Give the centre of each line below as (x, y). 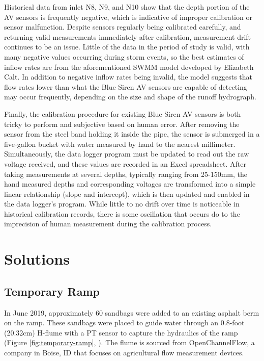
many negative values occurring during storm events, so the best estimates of (124, 56)
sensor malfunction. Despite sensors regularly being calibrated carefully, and (123, 27)
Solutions (37, 259)
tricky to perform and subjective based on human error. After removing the (122, 124)
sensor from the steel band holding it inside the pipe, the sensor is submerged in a (132, 134)
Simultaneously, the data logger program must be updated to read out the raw (127, 154)
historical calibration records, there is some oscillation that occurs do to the (122, 213)
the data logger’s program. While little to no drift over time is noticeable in (122, 204)
